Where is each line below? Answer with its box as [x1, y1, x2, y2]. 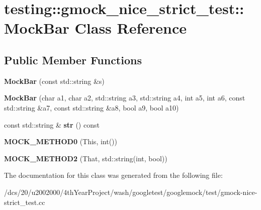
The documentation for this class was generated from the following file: [4, 170, 223, 180]
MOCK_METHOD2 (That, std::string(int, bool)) [4, 153, 167, 163]
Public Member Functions [4, 52, 142, 67]
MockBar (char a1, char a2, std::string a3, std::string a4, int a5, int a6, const [4, 92, 245, 103]
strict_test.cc [4, 196, 45, 207]
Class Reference [74, 18, 187, 38]
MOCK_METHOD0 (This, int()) [4, 136, 117, 147]
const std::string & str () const [4, 119, 100, 130]
